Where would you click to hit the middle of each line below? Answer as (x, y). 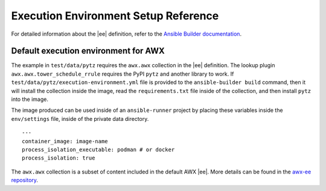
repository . (25, 180)
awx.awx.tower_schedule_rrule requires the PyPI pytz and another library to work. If (123, 74)
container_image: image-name (65, 141)
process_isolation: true (59, 158)
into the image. (30, 99)
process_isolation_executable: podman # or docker (98, 149)
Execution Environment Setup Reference (115, 16)
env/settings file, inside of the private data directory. (80, 118)
